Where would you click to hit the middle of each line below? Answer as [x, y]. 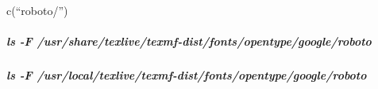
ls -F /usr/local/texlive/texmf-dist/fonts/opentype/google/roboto [187, 75]
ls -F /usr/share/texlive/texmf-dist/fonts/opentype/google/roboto [189, 41]
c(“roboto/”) [37, 10]
